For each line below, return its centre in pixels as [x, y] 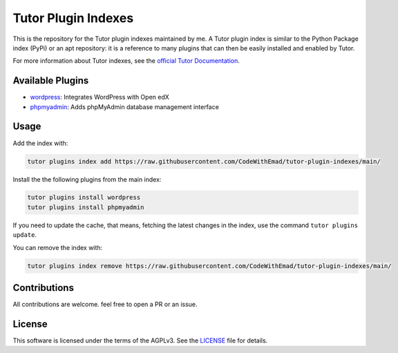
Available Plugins [51, 80]
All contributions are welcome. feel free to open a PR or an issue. [105, 305]
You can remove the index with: [58, 247]
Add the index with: [40, 143]
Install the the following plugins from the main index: [87, 179]
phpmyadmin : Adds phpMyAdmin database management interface [124, 106]
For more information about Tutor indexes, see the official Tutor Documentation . [126, 61]
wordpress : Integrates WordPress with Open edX [99, 97]
